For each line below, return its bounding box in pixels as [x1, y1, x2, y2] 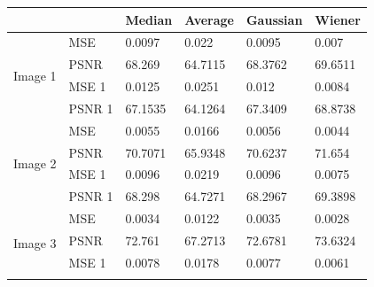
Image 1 [13, 66, 57, 84]
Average [184, 10, 234, 28]
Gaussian [245, 10, 303, 28]
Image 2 [13, 153, 57, 172]
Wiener [315, 10, 361, 28]
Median [125, 10, 173, 28]
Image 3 [13, 233, 57, 252]
